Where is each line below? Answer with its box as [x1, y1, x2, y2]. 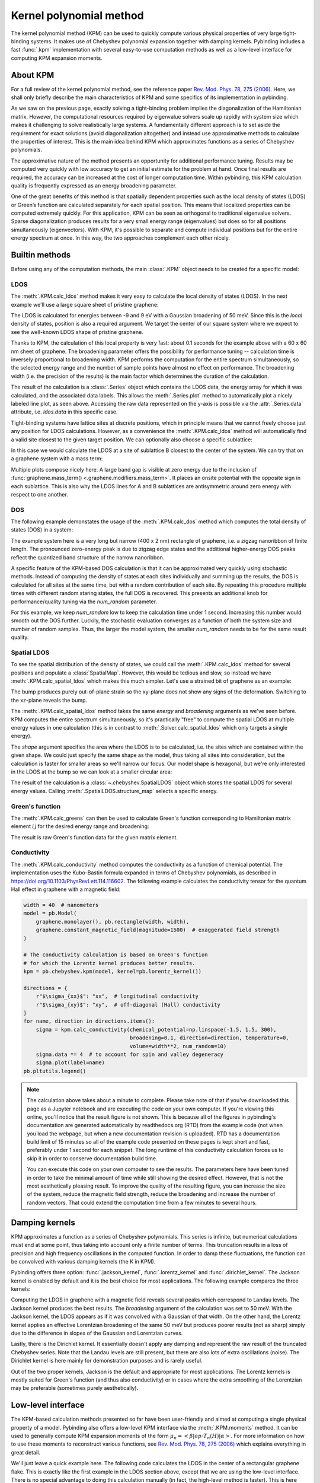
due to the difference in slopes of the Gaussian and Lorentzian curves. [11, 1329, 183, 1337]
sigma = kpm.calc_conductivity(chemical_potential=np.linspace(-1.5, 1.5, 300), [36, 1026, 277, 1033]
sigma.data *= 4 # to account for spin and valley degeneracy [36, 1051, 224, 1058]
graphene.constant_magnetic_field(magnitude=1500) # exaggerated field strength [36, 927, 280, 934]
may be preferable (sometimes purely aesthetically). [11, 1385, 139, 1392]
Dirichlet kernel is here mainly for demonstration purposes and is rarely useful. [11, 1357, 203, 1364]
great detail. [11, 1449, 41, 1456]
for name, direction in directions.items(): [23, 1018, 155, 1024]
